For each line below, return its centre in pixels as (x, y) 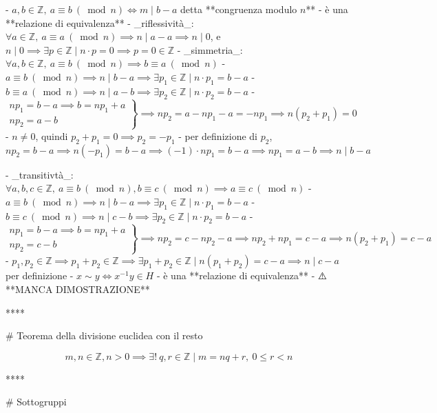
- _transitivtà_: (40, 174)
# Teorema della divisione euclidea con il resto (104, 335)
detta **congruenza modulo (239, 9)
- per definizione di (218, 135)
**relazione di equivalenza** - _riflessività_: (100, 22)
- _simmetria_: (210, 49)
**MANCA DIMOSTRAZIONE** (78, 289)
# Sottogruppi (36, 402)
